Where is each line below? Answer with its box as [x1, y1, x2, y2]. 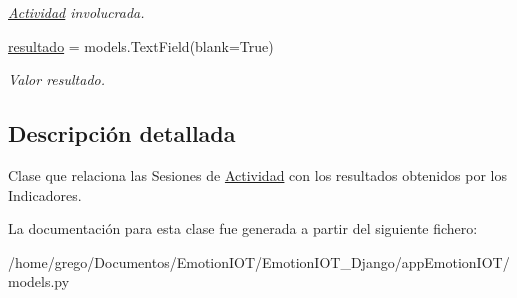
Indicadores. [8, 184, 82, 205]
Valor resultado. [8, 69, 106, 90]
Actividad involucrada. [8, 2, 145, 22]
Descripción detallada [8, 118, 236, 149]
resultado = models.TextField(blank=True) [8, 35, 274, 56]
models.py [8, 271, 70, 292]
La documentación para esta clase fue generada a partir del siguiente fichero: [8, 218, 478, 239]
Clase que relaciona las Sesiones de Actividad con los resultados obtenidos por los [8, 164, 507, 185]
